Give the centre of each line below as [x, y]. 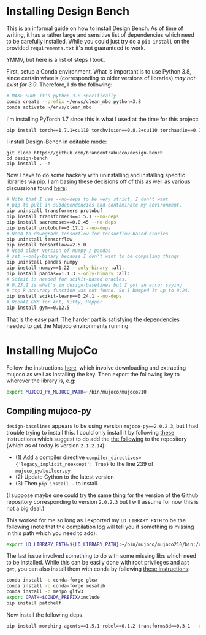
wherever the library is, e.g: [41, 381]
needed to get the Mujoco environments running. [68, 325]
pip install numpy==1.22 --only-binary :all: [65, 268]
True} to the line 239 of [124, 463]
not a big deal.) [25, 508]
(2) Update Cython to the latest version [65, 477]
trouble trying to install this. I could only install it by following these [90, 432]
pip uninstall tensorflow [39, 239]
